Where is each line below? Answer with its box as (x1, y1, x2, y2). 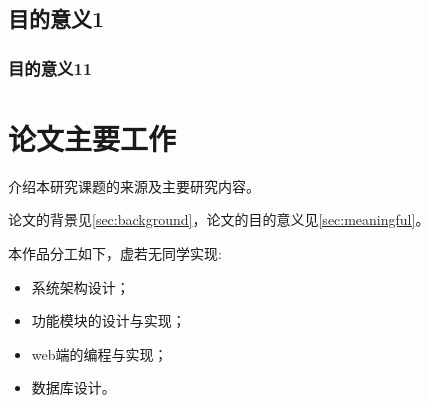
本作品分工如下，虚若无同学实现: (8, 242, 222, 263)
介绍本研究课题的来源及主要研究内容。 (8, 175, 260, 196)
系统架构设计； (31, 276, 130, 297)
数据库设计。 (31, 377, 116, 398)
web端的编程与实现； (31, 343, 168, 364)
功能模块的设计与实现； (31, 310, 186, 331)
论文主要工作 (8, 117, 177, 158)
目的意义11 (8, 55, 93, 80)
